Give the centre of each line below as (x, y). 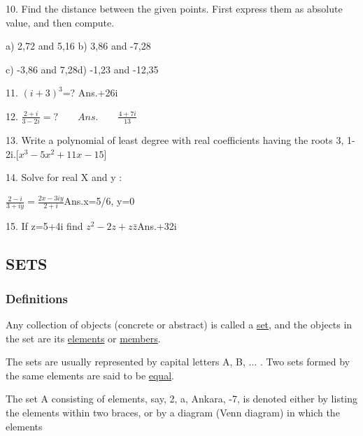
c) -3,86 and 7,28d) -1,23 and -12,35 (82, 69)
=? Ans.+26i (90, 93)
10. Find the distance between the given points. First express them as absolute (174, 8)
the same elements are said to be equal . (90, 375)
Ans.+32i (157, 226)
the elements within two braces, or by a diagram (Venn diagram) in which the (173, 412)
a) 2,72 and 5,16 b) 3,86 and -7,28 (78, 46)
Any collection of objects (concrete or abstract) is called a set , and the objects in (179, 324)
